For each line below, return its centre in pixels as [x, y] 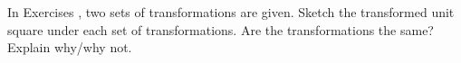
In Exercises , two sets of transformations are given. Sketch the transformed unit [231, 12]
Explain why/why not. [70, 47]
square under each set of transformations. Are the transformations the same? [221, 29]
